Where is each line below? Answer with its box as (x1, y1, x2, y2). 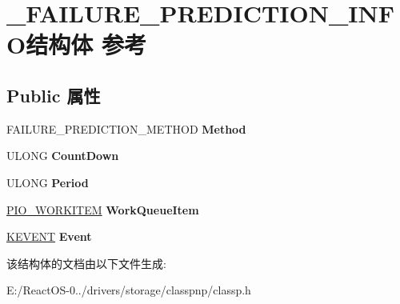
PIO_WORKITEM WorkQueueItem (6, 201, 199, 218)
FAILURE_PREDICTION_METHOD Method (6, 120, 246, 137)
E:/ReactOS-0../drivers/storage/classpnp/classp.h (6, 282, 251, 298)
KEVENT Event (6, 228, 92, 245)
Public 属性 (6, 82, 101, 107)
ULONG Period (6, 174, 89, 190)
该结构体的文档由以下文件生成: (6, 254, 166, 271)
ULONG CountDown (6, 147, 119, 164)
